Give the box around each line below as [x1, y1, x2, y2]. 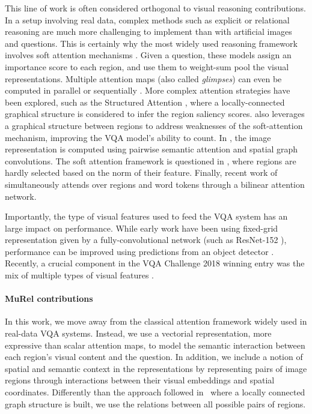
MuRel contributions [5, 292, 93, 305]
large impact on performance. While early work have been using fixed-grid [5, 221, 278, 234]
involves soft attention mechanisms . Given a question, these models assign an [5, 49, 292, 61]
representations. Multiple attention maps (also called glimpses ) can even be [5, 72, 282, 85]
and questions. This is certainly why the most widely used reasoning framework [5, 37, 298, 49]
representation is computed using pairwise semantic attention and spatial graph [5, 143, 298, 155]
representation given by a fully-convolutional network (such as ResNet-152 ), [5, 233, 287, 246]
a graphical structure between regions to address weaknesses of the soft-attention [5, 119, 303, 131]
